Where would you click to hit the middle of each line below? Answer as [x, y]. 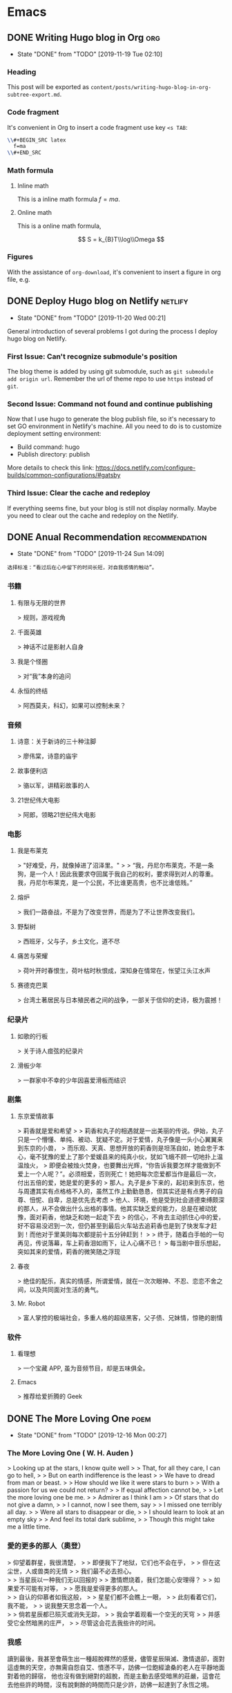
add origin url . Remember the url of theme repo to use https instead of [110, 379]
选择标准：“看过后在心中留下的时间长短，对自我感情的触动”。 [82, 568]
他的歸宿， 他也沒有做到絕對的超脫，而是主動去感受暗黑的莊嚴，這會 [117, 1676]
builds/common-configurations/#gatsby [64, 475]
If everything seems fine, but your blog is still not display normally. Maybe [112, 508]
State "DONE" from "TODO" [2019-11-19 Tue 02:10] [90, 54]
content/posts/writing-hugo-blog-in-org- [151, 88]
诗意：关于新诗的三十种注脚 [57, 741]
